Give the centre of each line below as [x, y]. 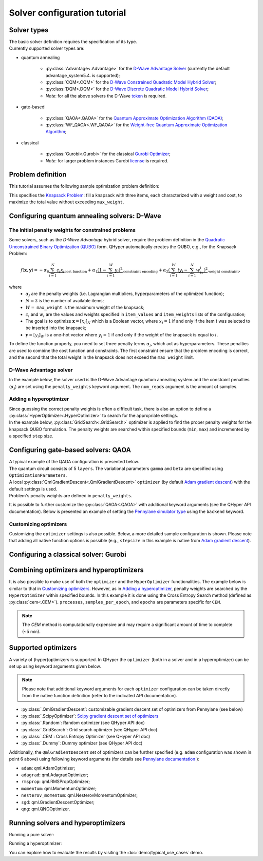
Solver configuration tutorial [67, 13]
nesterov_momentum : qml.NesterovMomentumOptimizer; [80, 795]
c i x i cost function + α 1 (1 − [82, 271]
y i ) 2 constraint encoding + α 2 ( [142, 270]
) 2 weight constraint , [222, 270]
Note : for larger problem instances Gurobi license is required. [107, 160]
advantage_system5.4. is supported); [83, 75]
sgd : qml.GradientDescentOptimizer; [58, 802]
